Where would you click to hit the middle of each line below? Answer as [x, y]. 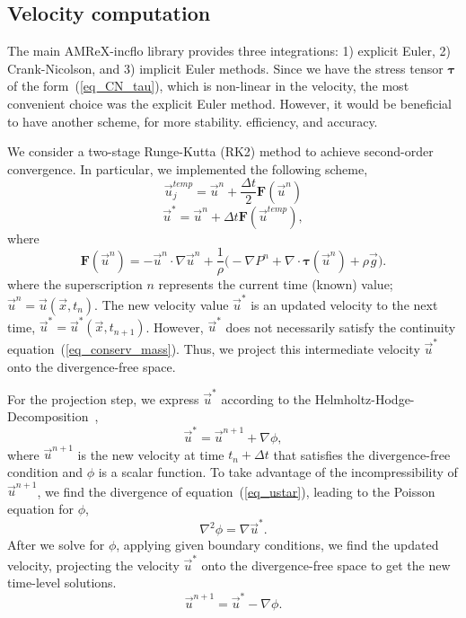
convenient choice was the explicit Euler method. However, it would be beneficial [229, 103]
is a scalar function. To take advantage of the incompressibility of [278, 472]
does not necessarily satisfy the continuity [341, 327]
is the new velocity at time [151, 454]
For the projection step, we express [103, 398]
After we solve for [56, 545]
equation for [40, 508]
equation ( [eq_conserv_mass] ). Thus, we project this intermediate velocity [214, 348]
